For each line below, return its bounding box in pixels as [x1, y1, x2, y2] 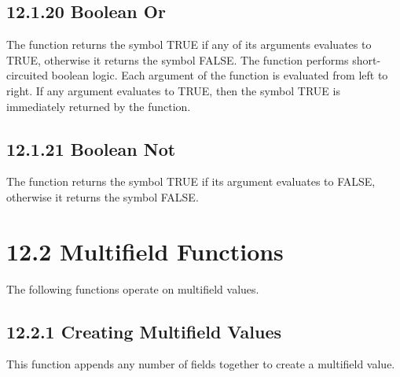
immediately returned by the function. [6, 98, 191, 114]
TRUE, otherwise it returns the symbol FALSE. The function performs [6, 51, 349, 68]
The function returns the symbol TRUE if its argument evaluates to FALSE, [6, 173, 376, 190]
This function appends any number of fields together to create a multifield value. [6, 356, 395, 372]
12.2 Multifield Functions [6, 235, 284, 267]
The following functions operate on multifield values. [6, 280, 259, 297]
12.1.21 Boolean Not [6, 136, 176, 161]
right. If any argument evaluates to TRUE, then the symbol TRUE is [6, 82, 340, 98]
